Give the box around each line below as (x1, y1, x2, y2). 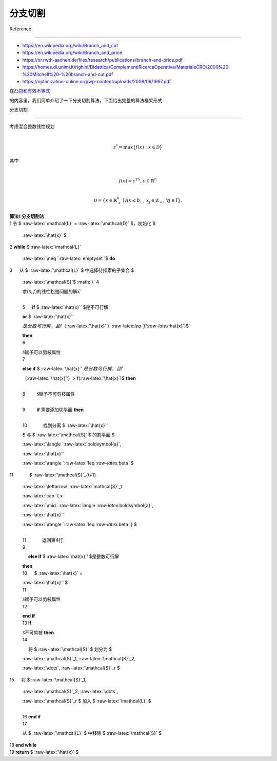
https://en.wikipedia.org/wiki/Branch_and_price (22, 49, 123, 56)
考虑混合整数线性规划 (9, 123, 55, 129)
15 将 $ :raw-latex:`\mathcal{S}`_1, (9, 676, 87, 683)
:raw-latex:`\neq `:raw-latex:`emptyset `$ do (22, 255, 115, 262)
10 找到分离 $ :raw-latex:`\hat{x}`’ (22, 422, 108, 429)
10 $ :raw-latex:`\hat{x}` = (22, 570, 83, 577)
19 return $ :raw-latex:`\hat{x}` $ (9, 749, 79, 755)
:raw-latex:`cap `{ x (22, 493, 63, 499)
